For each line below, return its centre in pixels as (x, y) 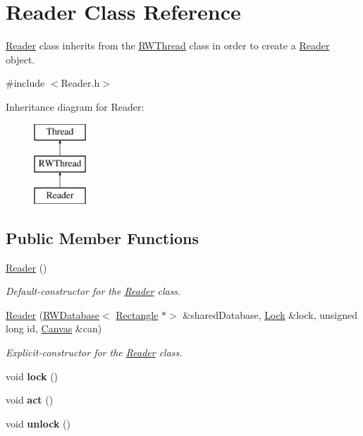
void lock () (32, 376)
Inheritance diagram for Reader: (75, 106)
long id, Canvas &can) (54, 328)
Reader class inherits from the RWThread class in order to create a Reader (168, 46)
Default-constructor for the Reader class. (93, 291)
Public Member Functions (102, 237)
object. (20, 59)
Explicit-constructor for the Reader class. (94, 352)
